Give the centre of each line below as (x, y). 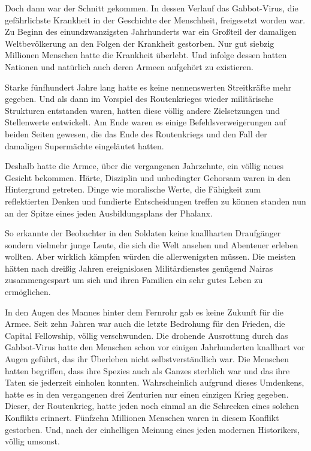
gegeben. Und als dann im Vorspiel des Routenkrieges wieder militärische (139, 99)
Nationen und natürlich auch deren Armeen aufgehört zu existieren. (129, 66)
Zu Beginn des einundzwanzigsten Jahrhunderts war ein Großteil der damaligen (151, 31)
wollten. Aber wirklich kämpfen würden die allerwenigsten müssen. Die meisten (150, 256)
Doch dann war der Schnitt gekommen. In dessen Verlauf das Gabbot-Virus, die (152, 8)
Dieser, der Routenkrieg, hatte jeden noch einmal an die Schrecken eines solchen (152, 406)
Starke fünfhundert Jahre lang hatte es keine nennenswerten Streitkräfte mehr (148, 87)
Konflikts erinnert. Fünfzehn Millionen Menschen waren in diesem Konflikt (142, 417)
